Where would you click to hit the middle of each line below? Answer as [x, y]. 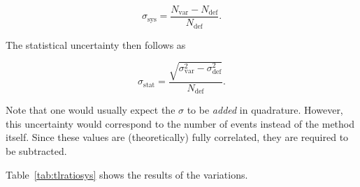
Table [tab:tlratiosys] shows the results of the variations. [127, 174]
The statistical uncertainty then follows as [96, 44]
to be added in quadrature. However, [265, 110]
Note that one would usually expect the [91, 110]
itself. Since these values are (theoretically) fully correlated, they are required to [177, 137]
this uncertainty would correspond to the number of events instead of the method [180, 123]
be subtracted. [36, 150]
